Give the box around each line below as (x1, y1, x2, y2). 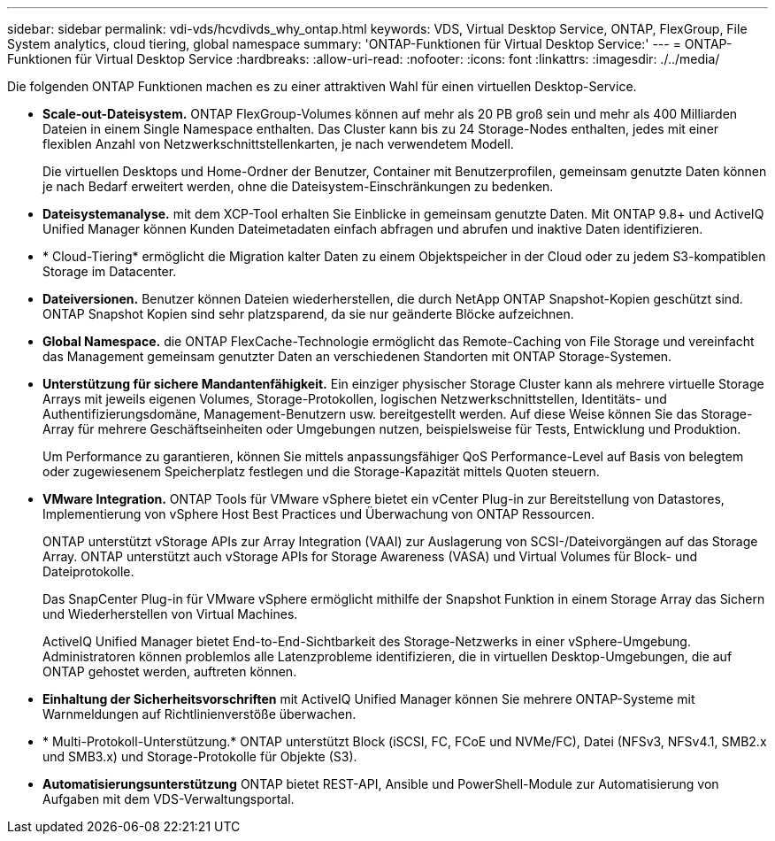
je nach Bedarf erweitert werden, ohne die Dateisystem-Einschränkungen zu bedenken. (42, 179, 554, 194)
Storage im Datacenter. (42, 264, 177, 279)
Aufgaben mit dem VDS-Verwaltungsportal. (42, 791, 295, 806)
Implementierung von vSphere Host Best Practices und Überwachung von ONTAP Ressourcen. (42, 506, 595, 521)
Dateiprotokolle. (42, 564, 134, 579)
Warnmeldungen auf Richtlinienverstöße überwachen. (42, 706, 357, 721)
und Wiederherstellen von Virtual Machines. (42, 606, 298, 621)
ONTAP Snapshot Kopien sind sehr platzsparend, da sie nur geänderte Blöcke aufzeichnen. (42, 306, 574, 321)
